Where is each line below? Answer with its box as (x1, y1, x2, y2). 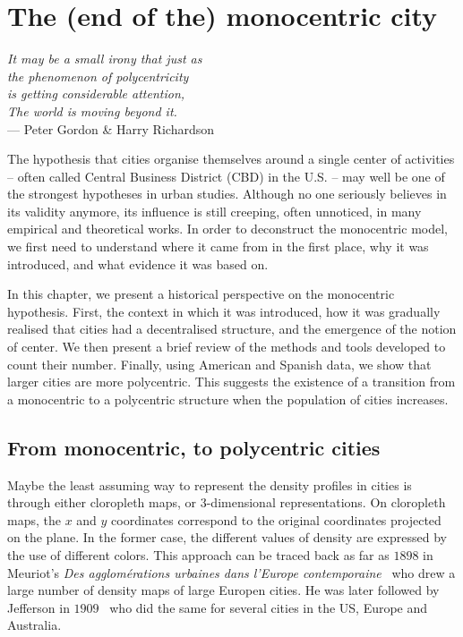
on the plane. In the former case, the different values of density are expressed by (7, 528, 447, 547)
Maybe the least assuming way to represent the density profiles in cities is (7, 475, 412, 494)
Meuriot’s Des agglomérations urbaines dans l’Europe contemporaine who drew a (7, 563, 456, 582)
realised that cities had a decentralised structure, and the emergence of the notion (7, 319, 457, 338)
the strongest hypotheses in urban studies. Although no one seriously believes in (7, 184, 447, 203)
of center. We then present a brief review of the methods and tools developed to (7, 337, 446, 356)
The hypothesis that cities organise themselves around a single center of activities (7, 149, 455, 168)
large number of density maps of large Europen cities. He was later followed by (7, 581, 440, 599)
